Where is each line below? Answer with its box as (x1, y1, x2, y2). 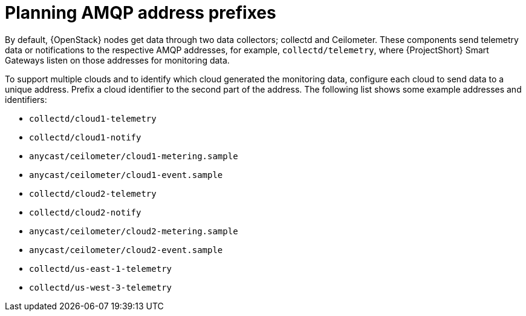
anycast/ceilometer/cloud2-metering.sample (29, 226, 238, 236)
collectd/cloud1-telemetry (29, 113, 157, 123)
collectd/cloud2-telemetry (29, 188, 157, 199)
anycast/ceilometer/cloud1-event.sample (29, 170, 223, 180)
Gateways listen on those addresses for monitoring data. (5, 54, 230, 65)
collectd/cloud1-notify (29, 132, 141, 142)
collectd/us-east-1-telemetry (29, 263, 172, 274)
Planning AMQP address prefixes (5, 2, 276, 23)
